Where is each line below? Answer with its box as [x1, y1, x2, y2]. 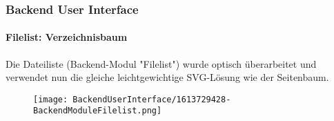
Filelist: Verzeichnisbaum [6, 30, 128, 44]
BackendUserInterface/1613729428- [72, 94, 231, 104]
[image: [33, 94, 68, 104]
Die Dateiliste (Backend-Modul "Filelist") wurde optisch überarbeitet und [6, 56, 317, 71]
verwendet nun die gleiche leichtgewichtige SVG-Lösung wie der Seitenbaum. [6, 70, 329, 84]
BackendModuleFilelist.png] [33, 106, 162, 116]
